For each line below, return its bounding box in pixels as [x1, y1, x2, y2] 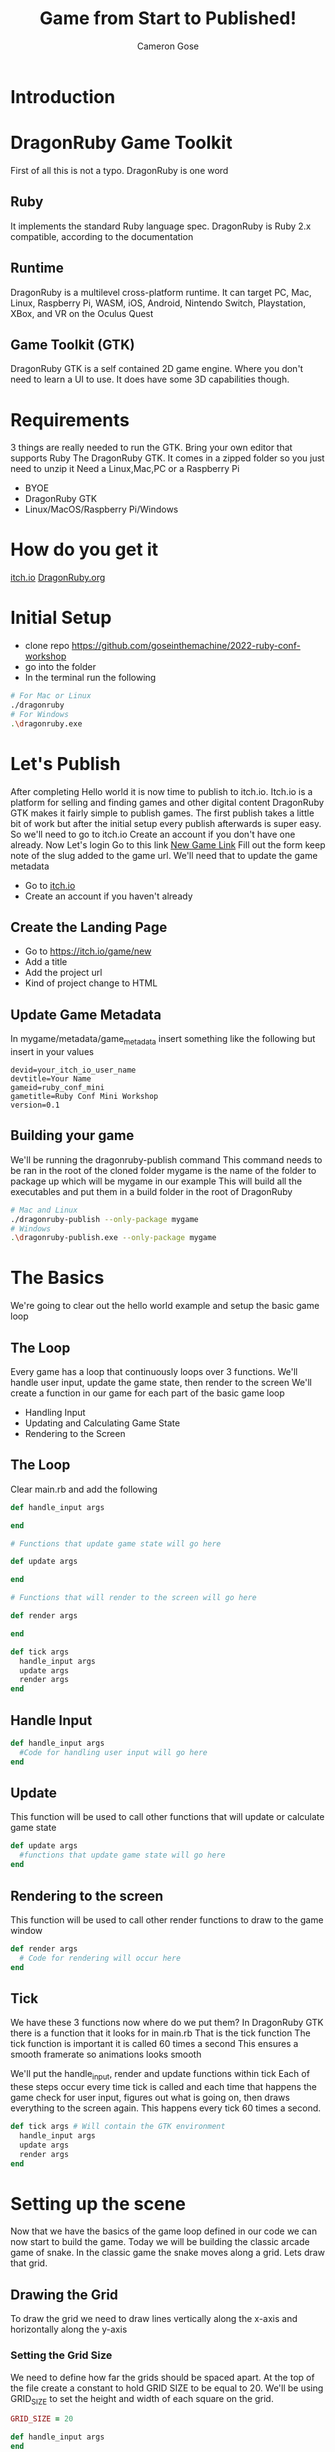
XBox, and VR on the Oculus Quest [10, 307, 154, 319]
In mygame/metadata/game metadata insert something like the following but [10, 1033, 316, 1047]
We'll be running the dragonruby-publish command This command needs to [10, 1153, 323, 1166]
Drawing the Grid [10, 2286, 119, 2303]
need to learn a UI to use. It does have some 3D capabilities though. [10, 373, 290, 386]
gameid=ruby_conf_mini [10, 1082, 105, 1092]
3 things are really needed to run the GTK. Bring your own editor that [10, 442, 293, 454]
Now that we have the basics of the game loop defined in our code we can [10, 2225, 318, 2237]
